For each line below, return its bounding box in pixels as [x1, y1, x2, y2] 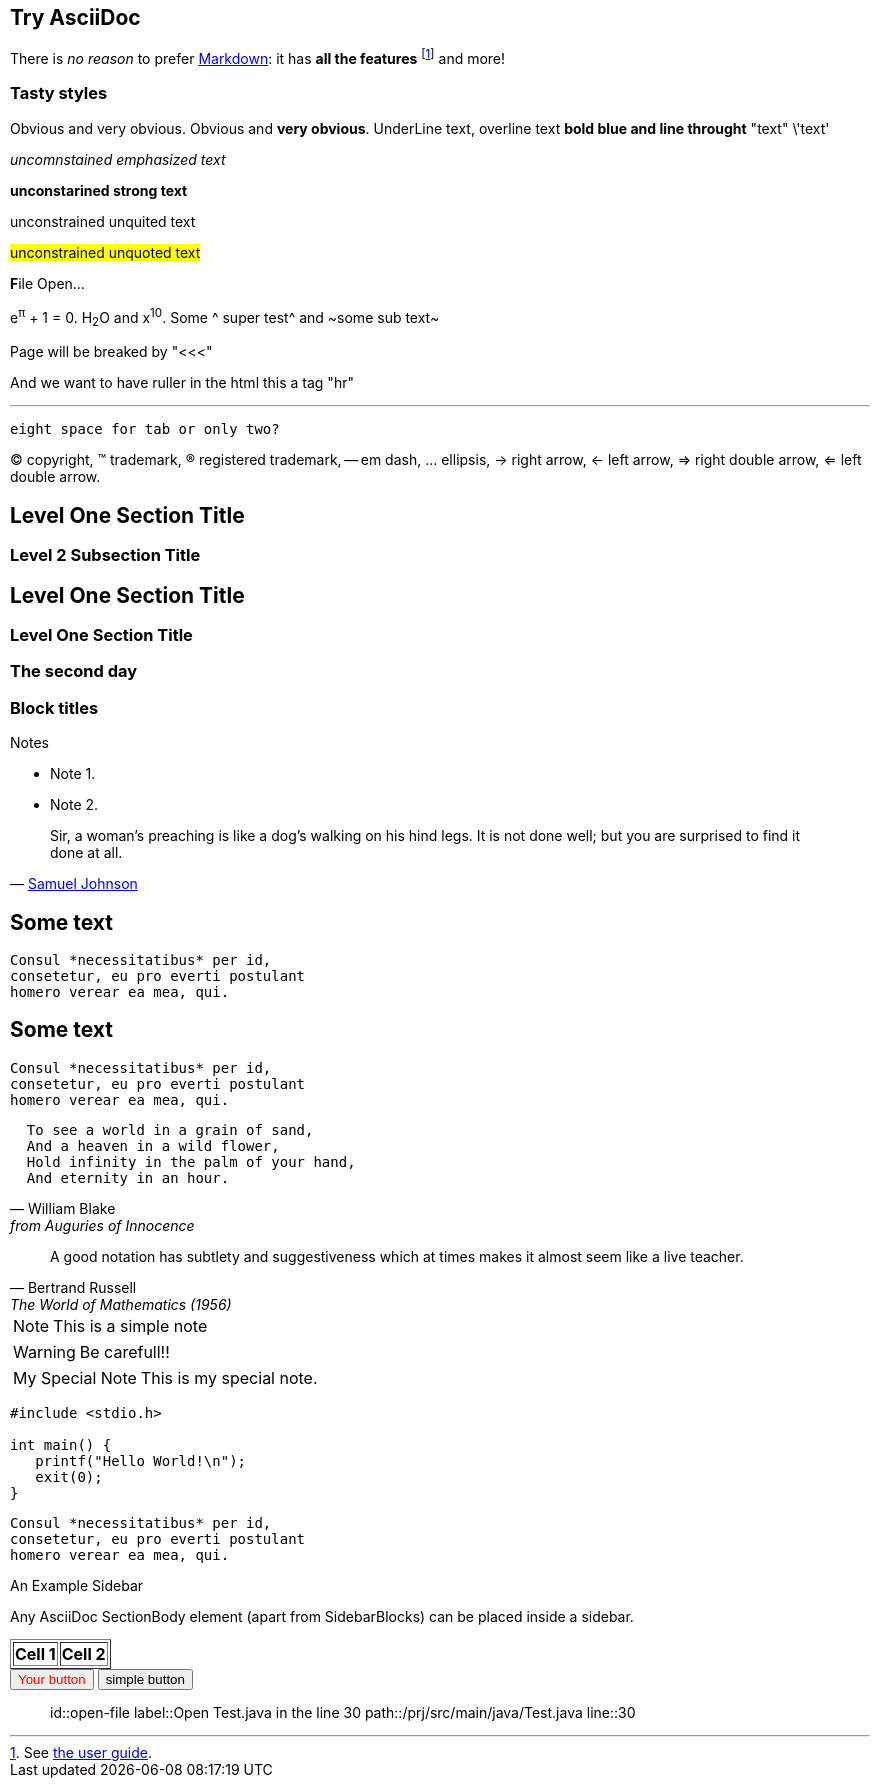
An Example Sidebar [10, 1576, 144, 1594]
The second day [10, 661, 138, 682]
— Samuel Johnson [10, 875, 138, 893]
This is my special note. [140, 1367, 318, 1388]
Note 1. [50, 765, 96, 783]
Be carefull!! [79, 1341, 170, 1362]
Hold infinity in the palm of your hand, [26, 1153, 356, 1170]
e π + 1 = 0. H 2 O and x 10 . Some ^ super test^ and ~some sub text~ [10, 305, 440, 330]
